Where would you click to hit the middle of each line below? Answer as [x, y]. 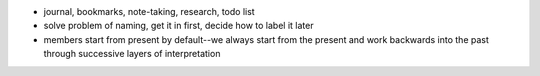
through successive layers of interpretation [132, 54]
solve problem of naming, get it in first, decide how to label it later [178, 26]
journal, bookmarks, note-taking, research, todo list [149, 11]
